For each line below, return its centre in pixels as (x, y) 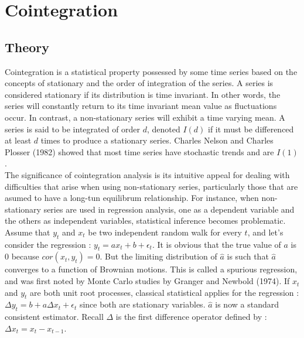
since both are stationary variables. (142, 304)
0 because (22, 256)
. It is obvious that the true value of (216, 244)
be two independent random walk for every (165, 232)
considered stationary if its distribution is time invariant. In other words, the (143, 94)
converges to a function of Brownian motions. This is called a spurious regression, (151, 269)
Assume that (28, 232)
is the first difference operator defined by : (191, 317)
